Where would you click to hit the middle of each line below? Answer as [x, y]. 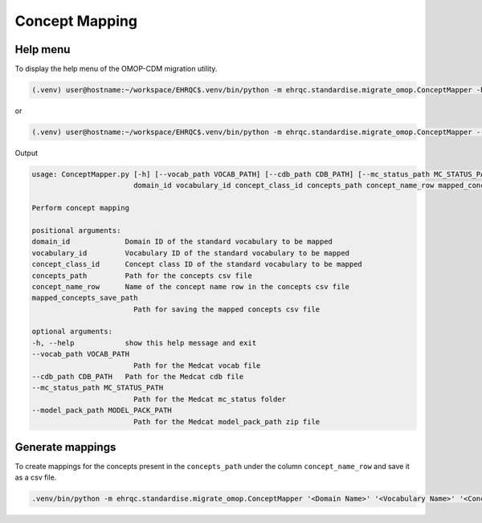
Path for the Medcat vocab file [197, 365]
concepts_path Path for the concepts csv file [142, 276]
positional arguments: [76, 230]
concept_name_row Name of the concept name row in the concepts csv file [190, 286]
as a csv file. [36, 477]
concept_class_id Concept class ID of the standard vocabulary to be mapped [197, 264]
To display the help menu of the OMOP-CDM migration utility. [116, 69]
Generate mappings [65, 447]
